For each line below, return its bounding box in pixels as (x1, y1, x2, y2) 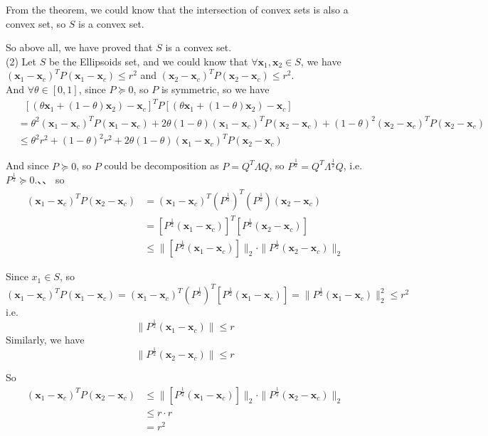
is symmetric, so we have (161, 81, 270, 96)
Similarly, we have (6, 332, 85, 347)
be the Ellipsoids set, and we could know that (48, 53, 248, 68)
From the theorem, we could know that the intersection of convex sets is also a (6, 2, 349, 16)
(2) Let (6, 53, 36, 68)
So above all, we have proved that (6, 40, 153, 55)
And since (6, 158, 49, 173)
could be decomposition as (104, 158, 219, 173)
